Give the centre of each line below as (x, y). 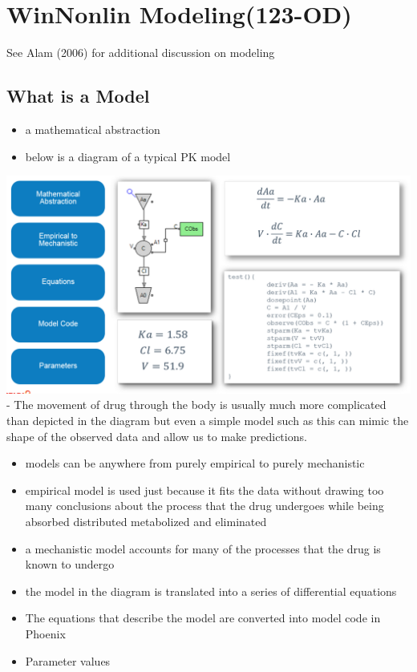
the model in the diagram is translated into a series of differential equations (211, 591)
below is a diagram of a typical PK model (128, 156)
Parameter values (68, 660)
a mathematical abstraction (93, 129)
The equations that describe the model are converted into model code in (203, 618)
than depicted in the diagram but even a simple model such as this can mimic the (208, 420)
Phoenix (45, 633)
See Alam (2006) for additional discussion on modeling (141, 53)
